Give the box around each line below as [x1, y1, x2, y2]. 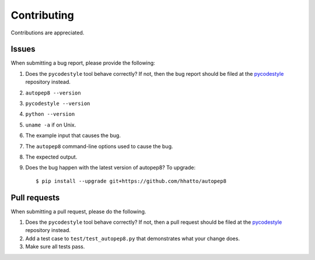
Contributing [10, 9, 74, 22]
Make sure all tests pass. [25, 243, 85, 250]
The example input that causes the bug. [25, 132, 121, 139]
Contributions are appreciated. [10, 29, 85, 36]
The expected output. [25, 153, 78, 160]
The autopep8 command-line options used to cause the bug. [25, 143, 173, 150]
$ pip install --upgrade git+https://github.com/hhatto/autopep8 [36, 178, 227, 184]
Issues [10, 44, 36, 54]
